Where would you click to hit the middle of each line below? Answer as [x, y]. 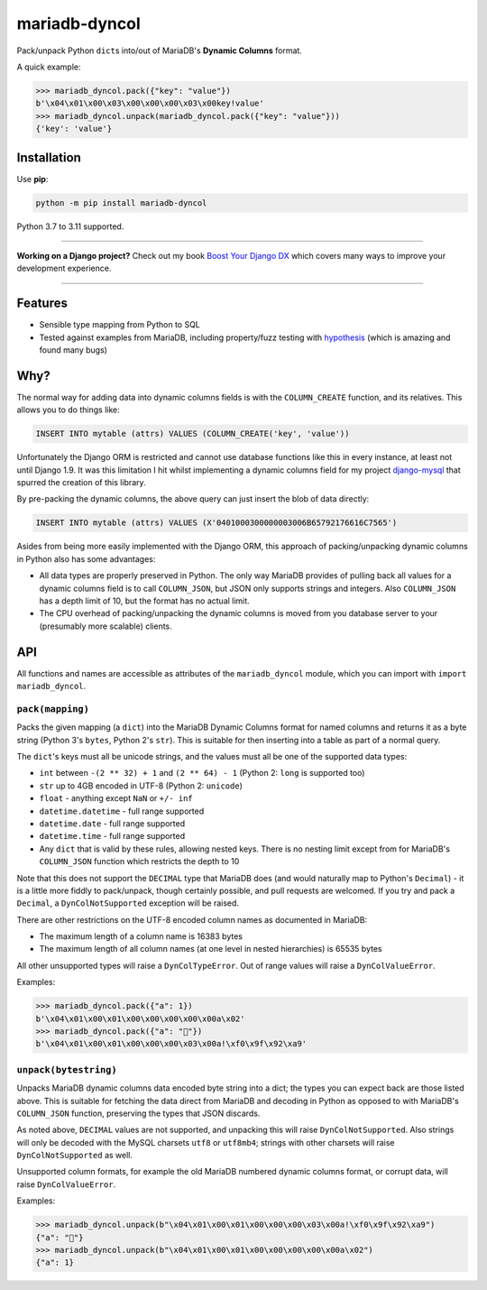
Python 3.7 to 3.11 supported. [70, 226]
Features [42, 304]
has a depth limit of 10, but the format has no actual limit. [144, 601]
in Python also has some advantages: [86, 558]
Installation [49, 157]
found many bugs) [74, 350]
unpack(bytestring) [67, 1069]
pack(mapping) [53, 709]
